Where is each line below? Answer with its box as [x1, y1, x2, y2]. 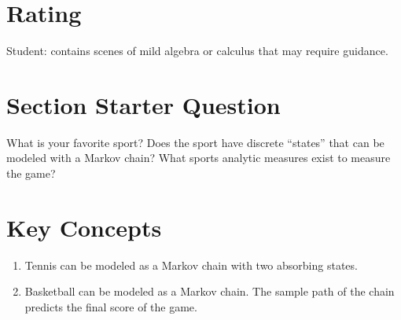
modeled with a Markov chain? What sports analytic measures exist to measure [6, 149, 391, 166]
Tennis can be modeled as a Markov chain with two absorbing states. [24, 256, 358, 273]
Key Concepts [6, 211, 162, 243]
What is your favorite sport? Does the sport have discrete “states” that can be [6, 134, 384, 150]
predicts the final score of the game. [24, 298, 197, 314]
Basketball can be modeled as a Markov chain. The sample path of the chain [24, 283, 395, 300]
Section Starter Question [6, 88, 281, 120]
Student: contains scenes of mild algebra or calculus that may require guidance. [6, 42, 388, 59]
